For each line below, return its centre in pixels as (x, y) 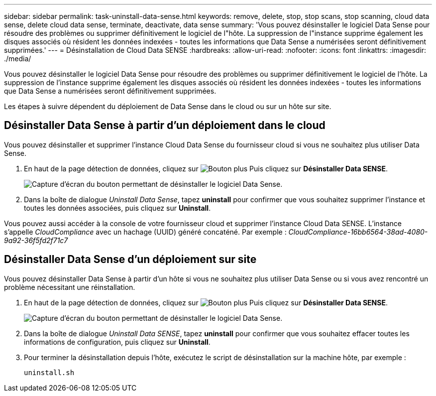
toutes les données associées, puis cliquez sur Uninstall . (117, 208)
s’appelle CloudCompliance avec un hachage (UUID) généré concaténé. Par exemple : (145, 232)
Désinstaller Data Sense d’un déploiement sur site (130, 260)
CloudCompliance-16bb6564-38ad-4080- (358, 232)
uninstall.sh (49, 372)
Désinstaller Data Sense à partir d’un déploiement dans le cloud (165, 126)
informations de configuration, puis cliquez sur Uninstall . (117, 342)
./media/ (18, 59)
